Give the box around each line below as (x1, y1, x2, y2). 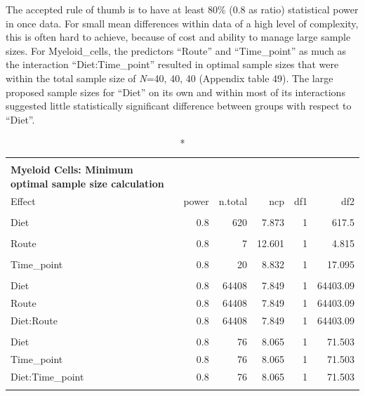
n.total (218, 193, 248, 208)
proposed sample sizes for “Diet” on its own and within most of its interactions (6, 84, 345, 99)
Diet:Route (11, 312, 58, 327)
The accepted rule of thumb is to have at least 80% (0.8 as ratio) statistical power (6, 2, 359, 16)
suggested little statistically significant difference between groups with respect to (6, 98, 352, 113)
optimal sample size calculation (11, 176, 164, 191)
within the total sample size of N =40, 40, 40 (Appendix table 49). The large (6, 70, 333, 85)
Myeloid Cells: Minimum (11, 162, 133, 177)
